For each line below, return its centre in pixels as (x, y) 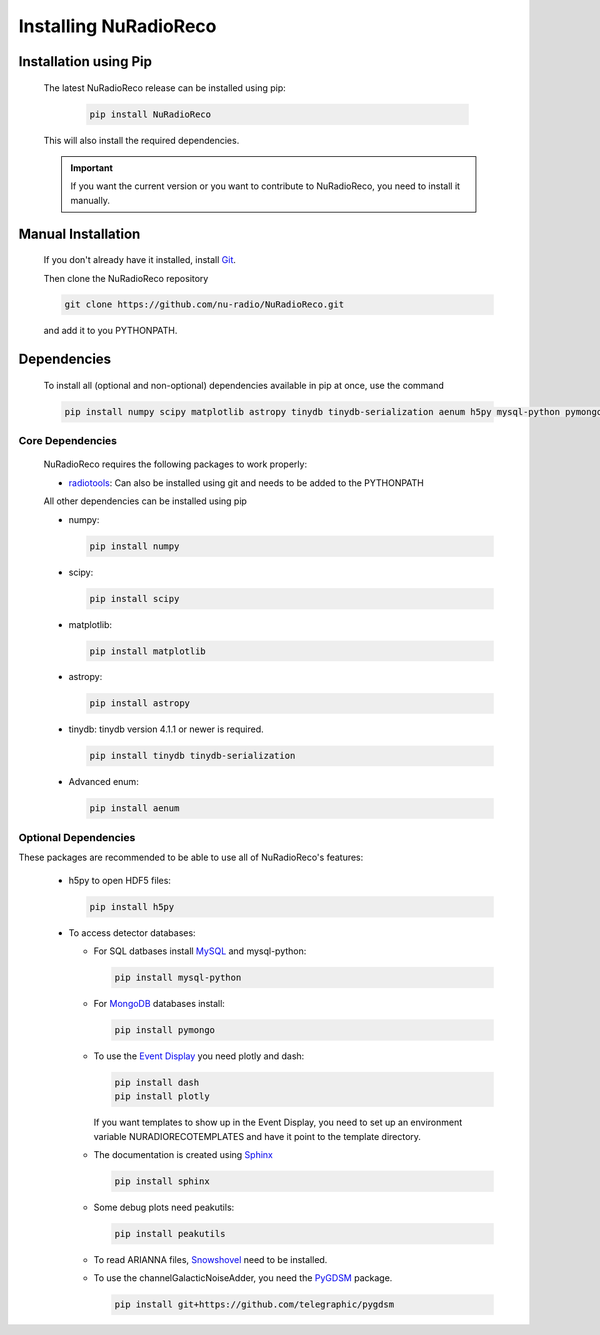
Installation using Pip (85, 61)
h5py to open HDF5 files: (120, 880)
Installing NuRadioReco (117, 26)
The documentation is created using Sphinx (183, 1154)
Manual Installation (79, 233)
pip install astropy (139, 703)
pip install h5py (132, 906)
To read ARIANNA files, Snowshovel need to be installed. (210, 1259)
